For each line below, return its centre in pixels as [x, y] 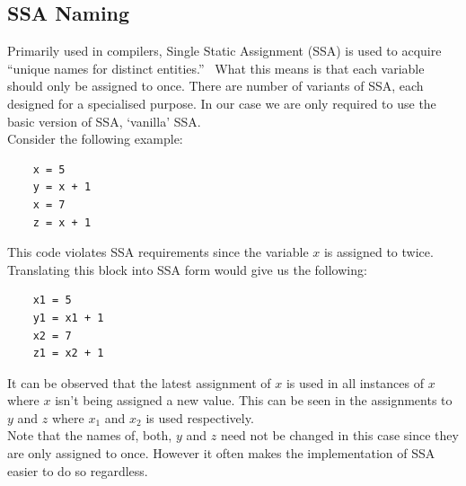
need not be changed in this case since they [339, 435]
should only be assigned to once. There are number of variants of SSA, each [215, 86]
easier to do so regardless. [78, 470]
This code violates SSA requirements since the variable [158, 252]
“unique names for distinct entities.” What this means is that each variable [216, 68]
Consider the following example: [95, 139]
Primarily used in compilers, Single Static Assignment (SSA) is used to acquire [224, 51]
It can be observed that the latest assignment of [139, 382]
